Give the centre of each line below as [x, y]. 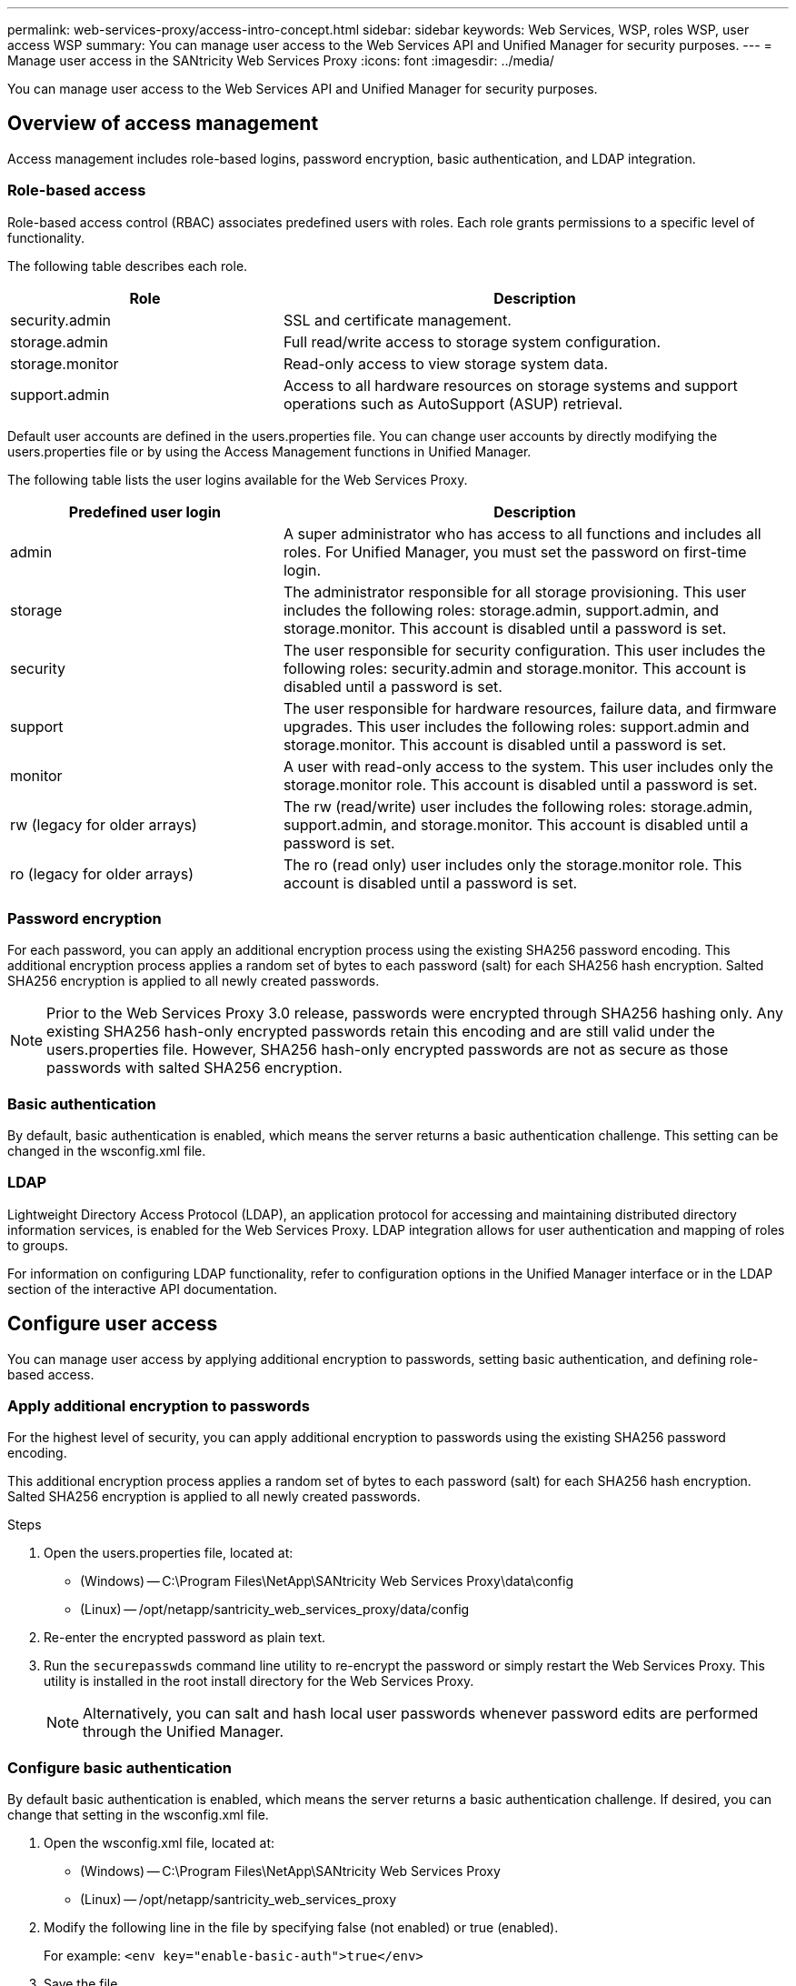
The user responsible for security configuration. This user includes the [524, 650]
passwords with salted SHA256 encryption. [194, 1068]
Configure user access [113, 1324]
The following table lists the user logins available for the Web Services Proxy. [238, 479]
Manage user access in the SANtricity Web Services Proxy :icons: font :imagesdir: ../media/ [281, 60]
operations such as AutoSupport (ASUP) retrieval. [453, 403]
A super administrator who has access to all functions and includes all [522, 533]
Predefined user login [145, 512]
